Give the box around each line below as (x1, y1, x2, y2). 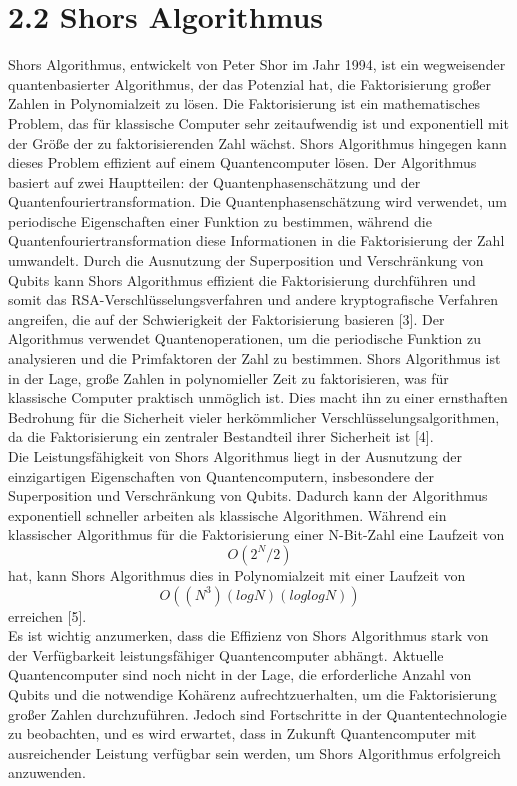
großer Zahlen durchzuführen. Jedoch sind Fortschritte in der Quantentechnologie (8, 703, 507, 724)
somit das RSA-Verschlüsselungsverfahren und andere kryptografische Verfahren (8, 289, 498, 310)
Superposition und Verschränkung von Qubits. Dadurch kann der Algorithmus (8, 485, 488, 506)
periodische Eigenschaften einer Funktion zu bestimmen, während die (8, 210, 432, 231)
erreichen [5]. (8, 605, 87, 626)
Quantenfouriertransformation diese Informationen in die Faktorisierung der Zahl (8, 230, 505, 251)
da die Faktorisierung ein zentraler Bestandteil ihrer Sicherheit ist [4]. (8, 426, 434, 447)
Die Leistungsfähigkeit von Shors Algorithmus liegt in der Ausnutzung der (8, 446, 463, 466)
